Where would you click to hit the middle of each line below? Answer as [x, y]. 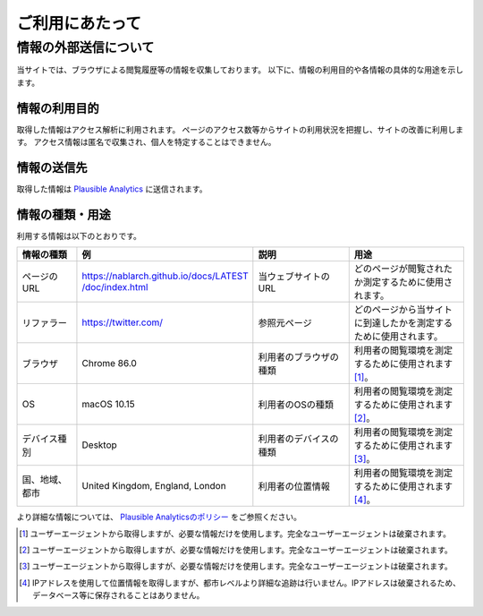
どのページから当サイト [403, 310]
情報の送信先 [52, 167]
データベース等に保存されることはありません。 [119, 595]
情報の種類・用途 [64, 214]
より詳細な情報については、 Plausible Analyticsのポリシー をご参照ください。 [159, 517]
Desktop [100, 445]
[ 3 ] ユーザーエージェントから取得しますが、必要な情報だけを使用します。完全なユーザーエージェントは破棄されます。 [236, 566]
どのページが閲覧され [399, 269]
